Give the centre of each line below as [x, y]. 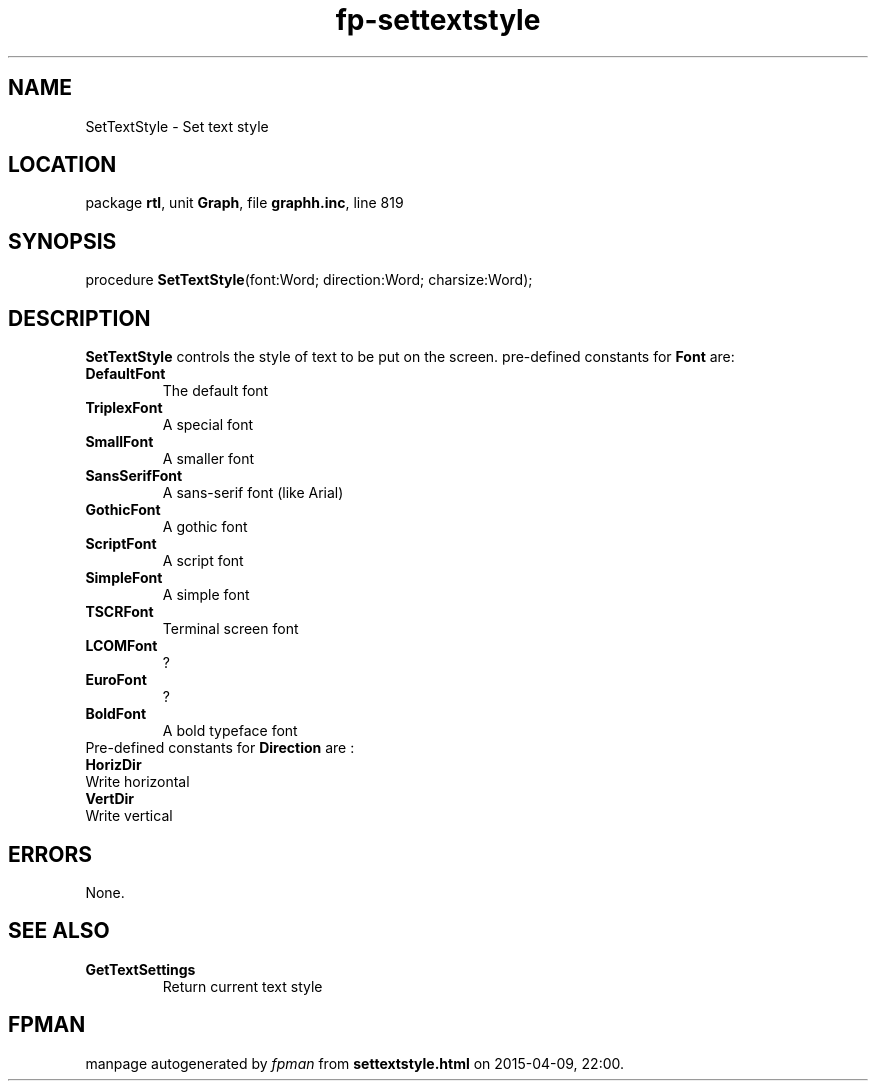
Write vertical [129, 816]
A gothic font [205, 527]
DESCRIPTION [79, 318]
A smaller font [208, 459]
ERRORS [50, 854]
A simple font [206, 595]
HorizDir [113, 765]
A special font [208, 425]
